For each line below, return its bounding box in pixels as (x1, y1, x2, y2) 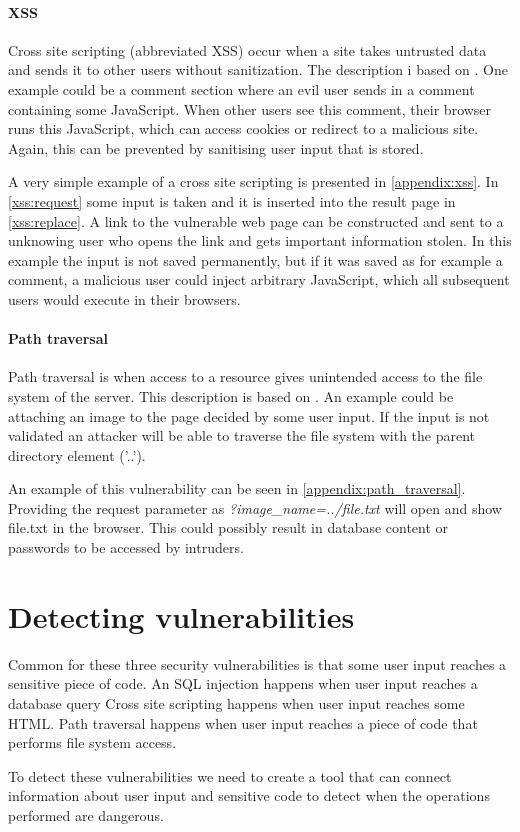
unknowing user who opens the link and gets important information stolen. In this (8, 230, 512, 251)
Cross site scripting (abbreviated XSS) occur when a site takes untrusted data (8, 39, 487, 60)
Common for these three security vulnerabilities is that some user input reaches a (8, 653, 507, 674)
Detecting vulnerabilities (8, 595, 355, 636)
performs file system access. (8, 732, 177, 753)
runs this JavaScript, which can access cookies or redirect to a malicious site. (8, 118, 479, 139)
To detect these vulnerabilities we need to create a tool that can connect (8, 765, 452, 786)
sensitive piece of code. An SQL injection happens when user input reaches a (8, 673, 478, 694)
